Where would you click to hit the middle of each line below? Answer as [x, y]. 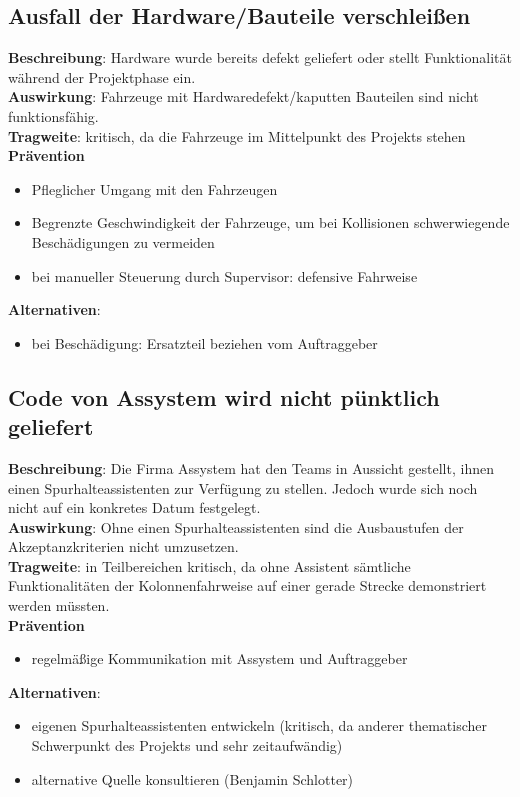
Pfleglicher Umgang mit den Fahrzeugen [154, 188]
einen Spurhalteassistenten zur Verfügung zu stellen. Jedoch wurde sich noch [243, 487]
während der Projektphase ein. [102, 76]
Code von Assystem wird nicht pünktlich [224, 396]
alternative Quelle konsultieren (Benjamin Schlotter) [192, 778]
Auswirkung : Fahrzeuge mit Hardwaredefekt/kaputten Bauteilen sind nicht [243, 96]
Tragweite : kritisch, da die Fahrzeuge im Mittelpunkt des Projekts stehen [237, 135]
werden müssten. [59, 605]
